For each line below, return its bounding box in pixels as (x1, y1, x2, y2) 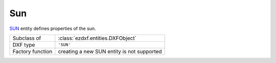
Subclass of (12, 35, 41, 42)
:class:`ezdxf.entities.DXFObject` (58, 35, 136, 42)
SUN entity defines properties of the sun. (9, 25, 97, 31)
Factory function (12, 48, 53, 55)
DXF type (12, 41, 35, 48)
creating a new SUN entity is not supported (58, 48, 162, 55)
